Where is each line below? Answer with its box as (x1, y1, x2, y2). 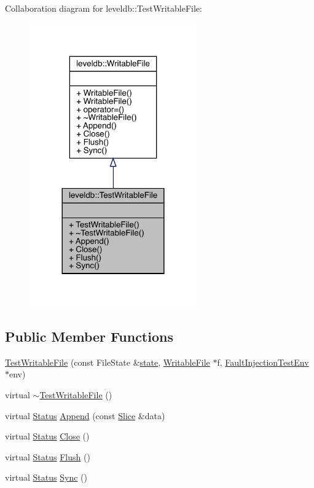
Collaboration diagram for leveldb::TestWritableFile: (5, 2, 202, 14)
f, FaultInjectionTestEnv (217, 355, 309, 368)
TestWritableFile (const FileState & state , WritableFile (5, 355, 210, 368)
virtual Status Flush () (5, 450, 90, 463)
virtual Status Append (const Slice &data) (5, 409, 165, 422)
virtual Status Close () (5, 430, 90, 443)
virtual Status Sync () (5, 471, 87, 484)
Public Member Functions (5, 326, 173, 345)
